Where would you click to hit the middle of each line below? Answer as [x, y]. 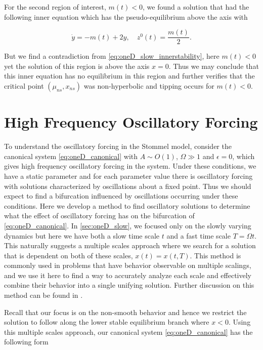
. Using [239, 322]
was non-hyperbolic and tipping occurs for [149, 86]
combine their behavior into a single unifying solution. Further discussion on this [129, 285]
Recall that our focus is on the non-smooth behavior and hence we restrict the [125, 312]
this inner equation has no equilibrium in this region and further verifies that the [129, 76]
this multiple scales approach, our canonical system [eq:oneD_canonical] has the [128, 332]
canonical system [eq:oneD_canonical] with [71, 156]
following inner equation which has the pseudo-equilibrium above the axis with [126, 16]
